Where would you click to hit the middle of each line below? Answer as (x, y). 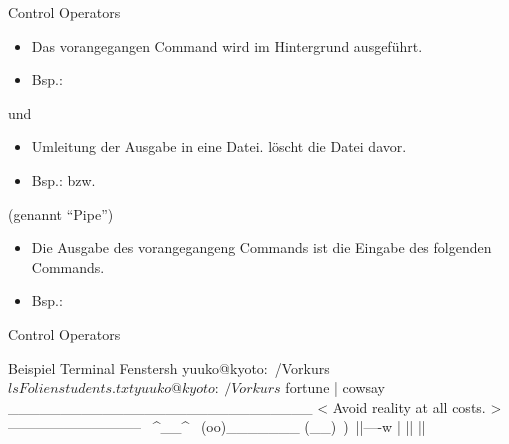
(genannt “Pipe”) (61, 213)
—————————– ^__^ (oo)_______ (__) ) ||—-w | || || (217, 426)
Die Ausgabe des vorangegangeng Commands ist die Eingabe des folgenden (261, 247)
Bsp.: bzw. (63, 179)
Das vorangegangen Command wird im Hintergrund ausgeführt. (227, 45)
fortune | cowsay (335, 387)
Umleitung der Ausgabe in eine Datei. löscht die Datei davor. (219, 146)
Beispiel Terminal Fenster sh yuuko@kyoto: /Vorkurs (169, 367)
